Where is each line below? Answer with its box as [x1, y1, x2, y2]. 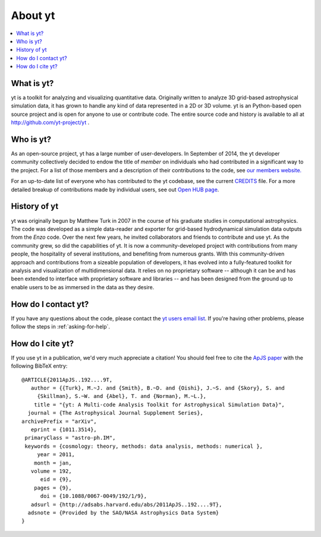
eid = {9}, [40, 476, 72, 483]
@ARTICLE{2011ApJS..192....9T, [21, 376, 113, 383]
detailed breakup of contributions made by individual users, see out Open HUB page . [11, 186, 219, 193]
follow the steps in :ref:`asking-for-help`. [11, 323, 110, 330]
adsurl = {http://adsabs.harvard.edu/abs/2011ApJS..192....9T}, [30, 501, 222, 508]
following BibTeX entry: [11, 362, 68, 369]
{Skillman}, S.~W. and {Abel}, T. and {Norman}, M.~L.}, [37, 393, 207, 400]
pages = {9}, [33, 484, 72, 491]
